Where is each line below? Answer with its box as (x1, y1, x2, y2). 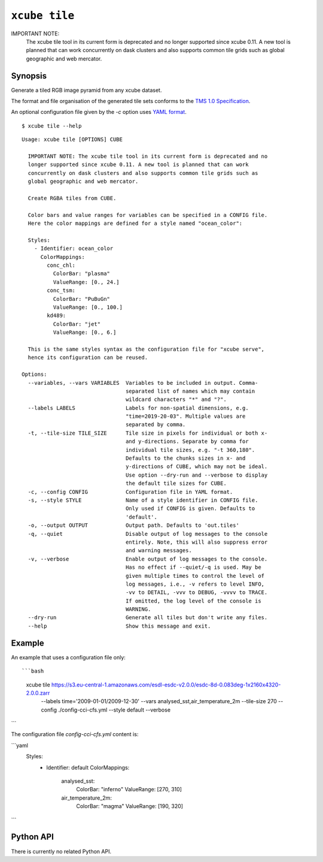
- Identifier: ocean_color (33, 245, 114, 252)
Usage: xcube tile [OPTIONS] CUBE (22, 136, 123, 143)
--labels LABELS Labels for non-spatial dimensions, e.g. (28, 405, 249, 411)
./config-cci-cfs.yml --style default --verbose (57, 706, 170, 713)
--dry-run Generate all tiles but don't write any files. (28, 614, 268, 621)
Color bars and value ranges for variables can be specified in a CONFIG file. (28, 212, 268, 218)
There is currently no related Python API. (11, 848, 112, 855)
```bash (22, 668, 44, 674)
